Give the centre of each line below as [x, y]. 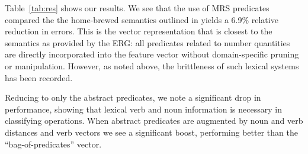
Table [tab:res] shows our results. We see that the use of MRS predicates [137, 8]
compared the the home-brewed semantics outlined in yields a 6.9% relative [142, 19]
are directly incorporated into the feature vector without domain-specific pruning [152, 54]
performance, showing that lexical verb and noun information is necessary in [143, 109]
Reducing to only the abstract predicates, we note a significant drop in [133, 97]
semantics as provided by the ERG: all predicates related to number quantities [147, 42]
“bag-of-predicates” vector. [53, 144]
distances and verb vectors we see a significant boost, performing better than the [151, 132]
